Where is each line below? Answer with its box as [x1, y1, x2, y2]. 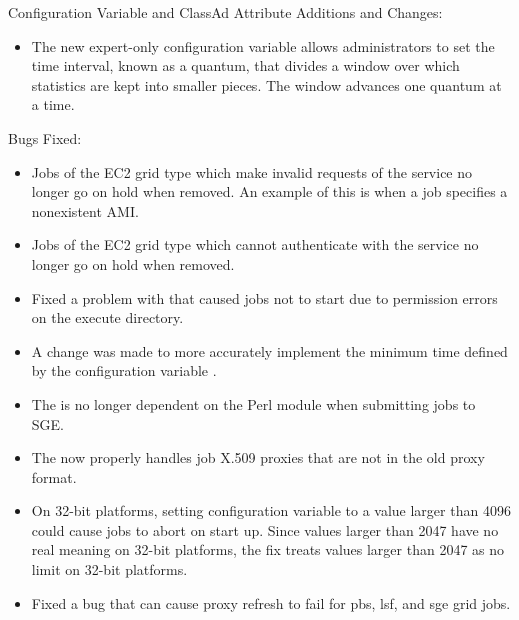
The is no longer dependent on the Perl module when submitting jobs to [31, 393, 476, 414]
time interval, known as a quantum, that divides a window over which [31, 55, 460, 76]
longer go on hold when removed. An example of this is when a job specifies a [31, 181, 508, 202]
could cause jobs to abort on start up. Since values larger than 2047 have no [31, 519, 499, 540]
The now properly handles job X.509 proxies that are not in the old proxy [31, 447, 485, 468]
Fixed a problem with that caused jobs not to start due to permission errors [31, 287, 498, 308]
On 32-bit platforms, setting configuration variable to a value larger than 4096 [31, 500, 511, 521]
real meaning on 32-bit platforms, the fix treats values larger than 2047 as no [31, 539, 505, 560]
